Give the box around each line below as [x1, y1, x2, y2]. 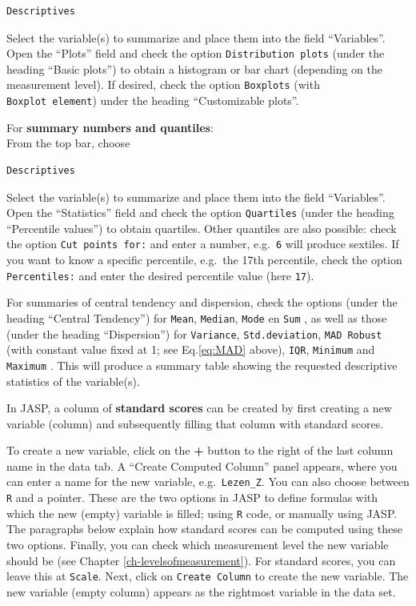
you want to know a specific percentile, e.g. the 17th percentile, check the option [6, 251, 402, 268]
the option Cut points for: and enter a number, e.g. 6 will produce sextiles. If [6, 235, 399, 252]
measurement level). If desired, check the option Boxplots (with [6, 76, 320, 93]
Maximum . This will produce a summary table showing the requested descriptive [6, 356, 398, 373]
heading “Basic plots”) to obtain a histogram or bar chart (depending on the [6, 60, 382, 77]
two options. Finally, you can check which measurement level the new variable [6, 536, 389, 553]
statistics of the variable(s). [6, 372, 140, 389]
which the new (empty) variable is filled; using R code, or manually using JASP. [6, 504, 398, 521]
